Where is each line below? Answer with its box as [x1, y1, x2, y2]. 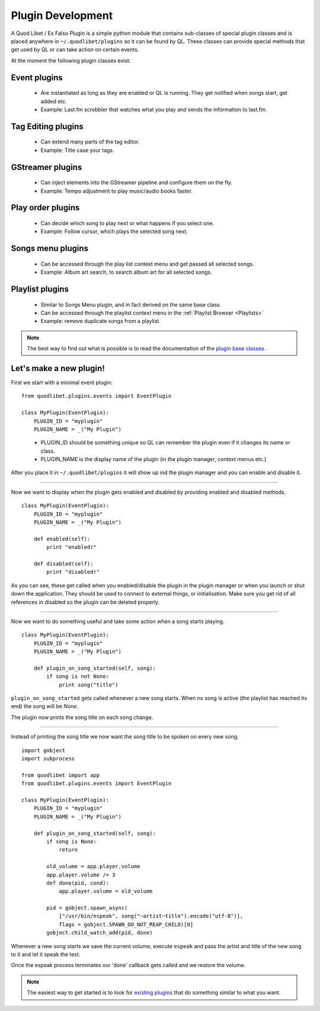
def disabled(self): [33, 561, 94, 567]
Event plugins [11, 72, 63, 82]
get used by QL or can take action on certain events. [11, 46, 139, 53]
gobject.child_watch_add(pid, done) [46, 929, 153, 936]
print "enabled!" [46, 544, 97, 551]
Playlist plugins [11, 284, 69, 294]
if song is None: [46, 838, 97, 844]
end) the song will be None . [11, 703, 79, 710]
